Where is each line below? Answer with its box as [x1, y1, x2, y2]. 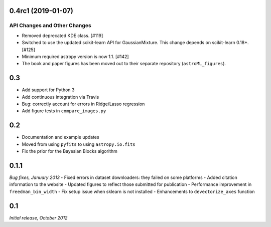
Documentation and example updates [22, 134, 100, 140]
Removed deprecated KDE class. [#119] [22, 33, 103, 39]
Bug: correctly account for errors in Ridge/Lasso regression [22, 101, 145, 107]
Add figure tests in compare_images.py [22, 108, 106, 114]
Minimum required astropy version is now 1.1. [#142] [22, 53, 129, 60]
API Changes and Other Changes [9, 22, 91, 29]
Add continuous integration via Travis [22, 94, 99, 100]
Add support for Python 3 [22, 87, 75, 93]
